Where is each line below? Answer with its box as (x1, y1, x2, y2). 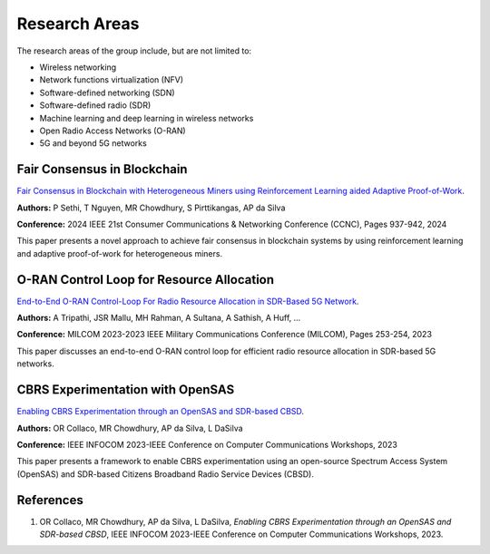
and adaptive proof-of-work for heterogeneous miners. (16, 248, 222, 258)
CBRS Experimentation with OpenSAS (16, 382, 235, 398)
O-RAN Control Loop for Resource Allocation (16, 272, 275, 287)
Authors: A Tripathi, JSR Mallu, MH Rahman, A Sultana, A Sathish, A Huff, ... (16, 313, 301, 324)
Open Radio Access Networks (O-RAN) (39, 125, 186, 136)
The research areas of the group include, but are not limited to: (16, 45, 252, 56)
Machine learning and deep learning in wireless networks (39, 112, 254, 123)
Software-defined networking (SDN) (39, 87, 176, 98)
